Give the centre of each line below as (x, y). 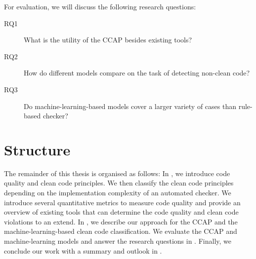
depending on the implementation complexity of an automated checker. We (118, 193)
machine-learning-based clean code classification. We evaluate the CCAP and (121, 231)
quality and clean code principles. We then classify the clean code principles (119, 183)
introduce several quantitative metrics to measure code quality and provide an (122, 202)
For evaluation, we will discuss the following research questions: (100, 6)
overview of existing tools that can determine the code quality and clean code (121, 212)
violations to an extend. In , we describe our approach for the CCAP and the (121, 221)
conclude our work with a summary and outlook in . (83, 250)
